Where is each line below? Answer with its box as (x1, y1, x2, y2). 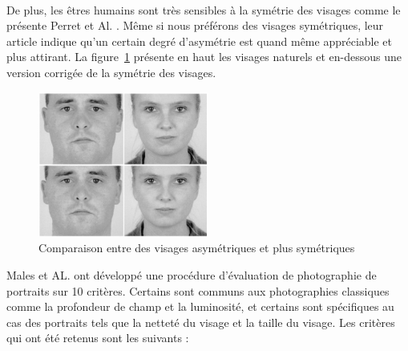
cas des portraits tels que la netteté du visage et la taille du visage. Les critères (6, 313, 395, 330)
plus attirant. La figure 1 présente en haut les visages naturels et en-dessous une (6, 48, 402, 65)
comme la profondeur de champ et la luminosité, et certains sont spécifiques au (6, 298, 394, 315)
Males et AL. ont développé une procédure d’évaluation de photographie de (6, 266, 377, 283)
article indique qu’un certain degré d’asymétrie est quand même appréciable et (6, 32, 393, 49)
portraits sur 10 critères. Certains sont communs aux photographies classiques (6, 282, 390, 299)
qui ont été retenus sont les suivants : (6, 329, 189, 346)
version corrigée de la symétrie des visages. (6, 63, 216, 80)
